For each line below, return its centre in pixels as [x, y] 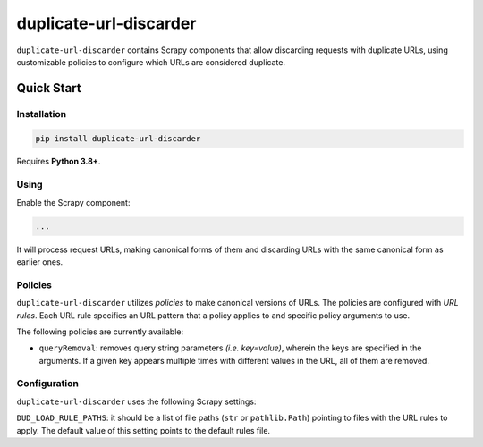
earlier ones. [40, 261]
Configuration [48, 384]
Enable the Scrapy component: [73, 202]
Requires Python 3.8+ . [59, 162]
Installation [42, 114]
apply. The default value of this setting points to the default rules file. [144, 430]
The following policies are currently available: [100, 332]
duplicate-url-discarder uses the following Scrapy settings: [136, 401]
